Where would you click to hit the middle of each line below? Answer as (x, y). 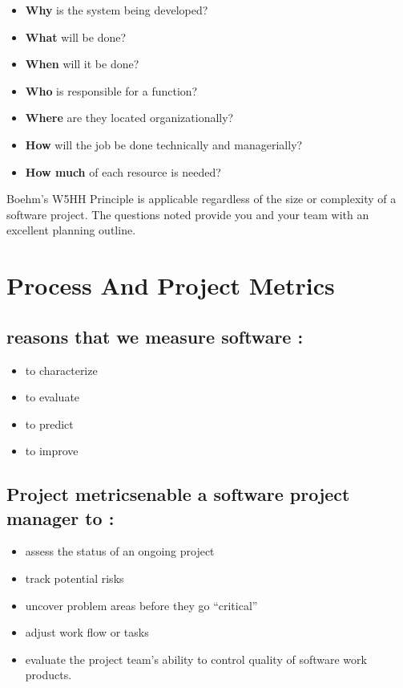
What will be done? (76, 37)
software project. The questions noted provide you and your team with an (188, 214)
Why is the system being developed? (117, 10)
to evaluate (52, 397)
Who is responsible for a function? (111, 90)
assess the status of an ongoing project (120, 551)
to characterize (61, 370)
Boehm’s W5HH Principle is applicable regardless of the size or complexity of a (201, 199)
